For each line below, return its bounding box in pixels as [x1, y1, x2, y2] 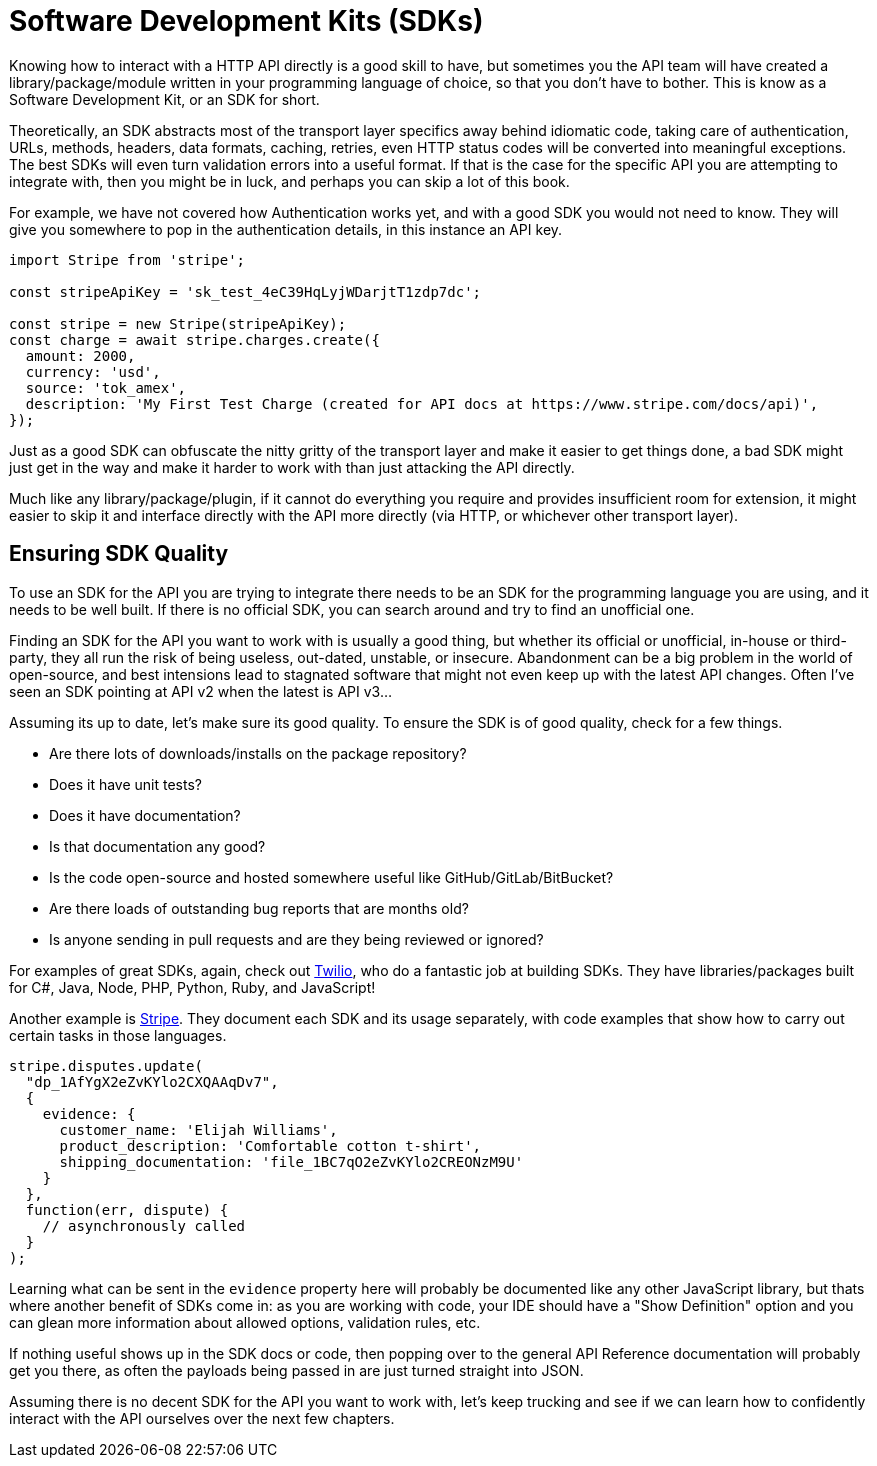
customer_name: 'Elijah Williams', [59, 1121, 338, 1138]
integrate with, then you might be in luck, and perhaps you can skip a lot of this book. [9, 172, 570, 190]
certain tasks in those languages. [9, 1026, 227, 1044]
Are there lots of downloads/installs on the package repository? [49, 744, 467, 762]
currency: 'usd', [25, 363, 161, 380]
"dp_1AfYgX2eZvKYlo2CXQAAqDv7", [25, 1073, 279, 1090]
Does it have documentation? [49, 806, 241, 824]
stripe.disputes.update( [9, 1057, 203, 1074]
